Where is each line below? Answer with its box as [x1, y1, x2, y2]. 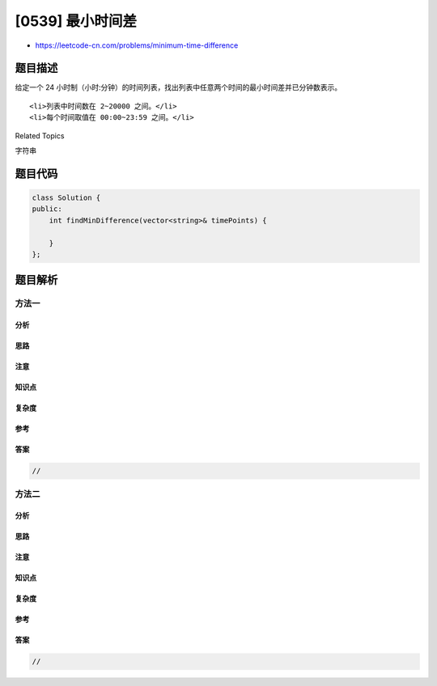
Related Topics [15, 130, 65, 141]
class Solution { [32, 193, 101, 202]
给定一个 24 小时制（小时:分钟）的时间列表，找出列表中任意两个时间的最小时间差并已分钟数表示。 [15, 83, 342, 92]
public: [32, 205, 62, 214]
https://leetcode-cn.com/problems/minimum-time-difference [35, 40, 239, 50]
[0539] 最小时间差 [15, 12, 138, 30]
